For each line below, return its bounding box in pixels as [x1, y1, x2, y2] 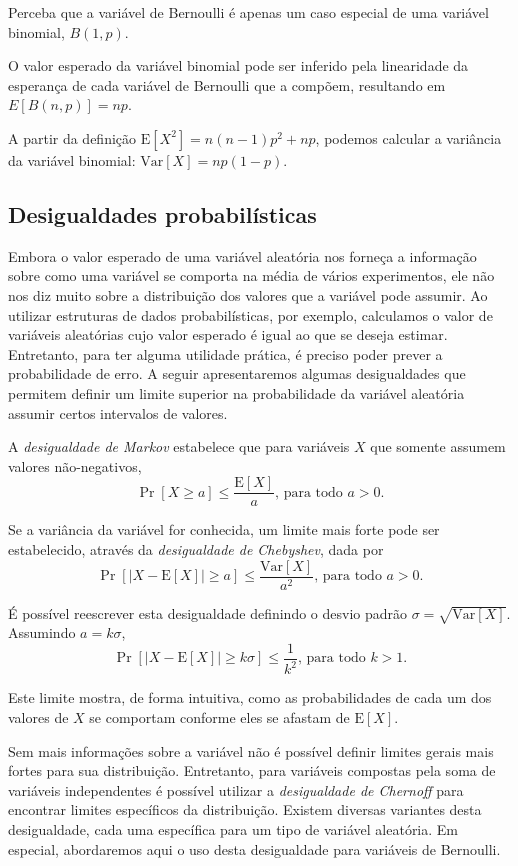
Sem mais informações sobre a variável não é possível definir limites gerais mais [8, 740, 494, 761]
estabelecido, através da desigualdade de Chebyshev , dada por [8, 538, 384, 559]
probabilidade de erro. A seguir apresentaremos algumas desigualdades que [8, 363, 466, 384]
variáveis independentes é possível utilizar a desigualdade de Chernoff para [8, 779, 464, 800]
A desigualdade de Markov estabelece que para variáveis [8, 436, 350, 457]
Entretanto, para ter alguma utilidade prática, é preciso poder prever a [8, 343, 443, 364]
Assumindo [8, 622, 76, 643]
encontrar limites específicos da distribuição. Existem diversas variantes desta [8, 799, 482, 820]
